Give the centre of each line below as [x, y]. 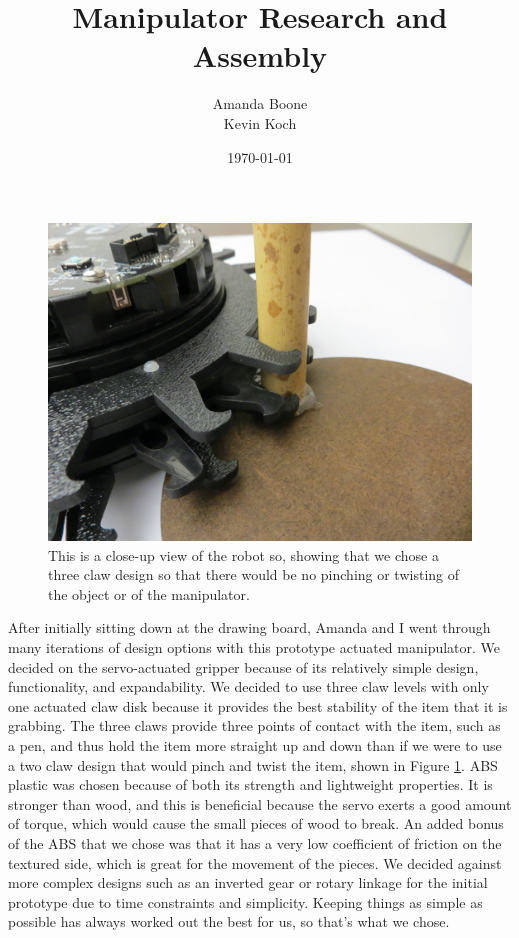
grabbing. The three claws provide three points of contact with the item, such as [254, 725]
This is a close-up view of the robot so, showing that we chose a [243, 554]
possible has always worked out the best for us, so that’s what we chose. [229, 921]
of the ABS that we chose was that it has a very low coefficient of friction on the [255, 843]
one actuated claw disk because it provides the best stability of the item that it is [258, 705]
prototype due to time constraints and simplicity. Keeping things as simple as [245, 901]
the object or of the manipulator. [149, 593]
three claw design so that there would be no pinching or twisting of [254, 574]
